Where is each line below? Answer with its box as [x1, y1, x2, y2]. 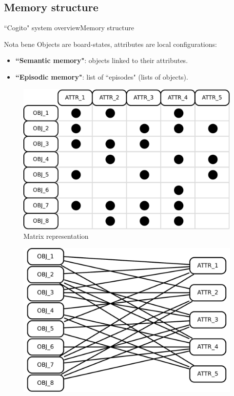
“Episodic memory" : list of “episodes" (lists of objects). [15, 71, 188, 82]
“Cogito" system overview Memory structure [4, 22, 134, 33]
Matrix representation [23, 231, 89, 241]
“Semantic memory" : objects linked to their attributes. [15, 55, 188, 65]
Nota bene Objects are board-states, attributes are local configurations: [4, 39, 217, 49]
